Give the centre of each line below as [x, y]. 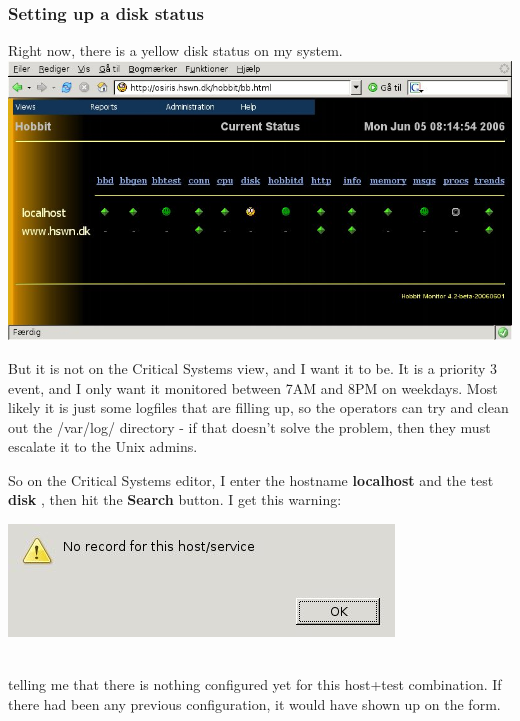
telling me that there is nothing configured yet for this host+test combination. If [255, 684]
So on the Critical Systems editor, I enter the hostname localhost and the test [251, 479]
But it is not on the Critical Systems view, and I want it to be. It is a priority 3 [253, 367]
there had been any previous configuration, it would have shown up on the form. [254, 703]
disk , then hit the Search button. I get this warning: [175, 499]
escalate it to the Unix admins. [103, 446]
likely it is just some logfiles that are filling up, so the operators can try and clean [258, 407]
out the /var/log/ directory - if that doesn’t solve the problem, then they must [249, 426]
